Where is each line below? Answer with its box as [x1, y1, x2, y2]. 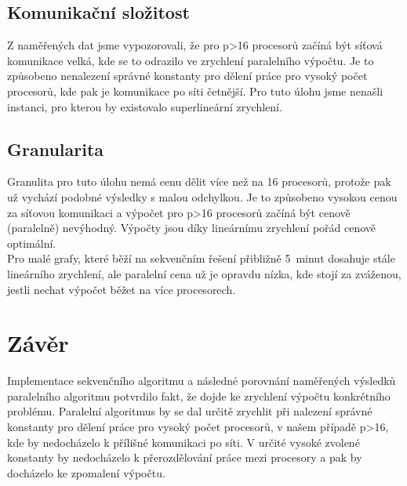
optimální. [7, 234, 56, 251]
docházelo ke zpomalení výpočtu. [7, 464, 165, 481]
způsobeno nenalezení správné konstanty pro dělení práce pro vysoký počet [7, 67, 368, 84]
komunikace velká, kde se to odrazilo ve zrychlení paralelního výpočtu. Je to [7, 52, 374, 68]
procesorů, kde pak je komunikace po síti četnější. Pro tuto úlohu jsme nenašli [7, 82, 383, 99]
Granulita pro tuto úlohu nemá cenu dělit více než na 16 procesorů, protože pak [7, 173, 391, 190]
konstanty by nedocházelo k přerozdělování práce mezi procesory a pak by [7, 449, 362, 466]
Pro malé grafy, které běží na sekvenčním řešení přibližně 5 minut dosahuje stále [7, 250, 395, 267]
